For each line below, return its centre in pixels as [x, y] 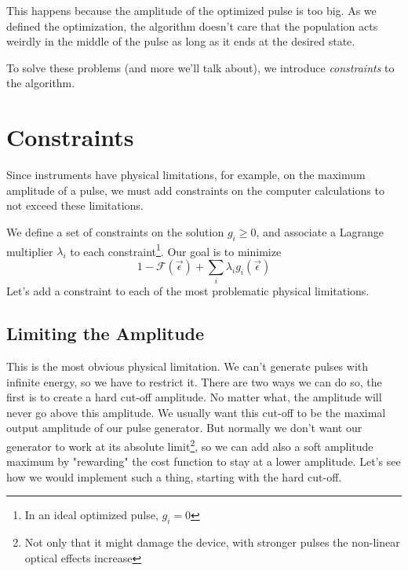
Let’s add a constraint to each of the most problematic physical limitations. [188, 291]
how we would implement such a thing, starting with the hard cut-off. [174, 476]
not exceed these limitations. [75, 205]
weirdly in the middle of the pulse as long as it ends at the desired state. [181, 41]
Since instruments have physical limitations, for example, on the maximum [186, 175]
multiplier [30, 251]
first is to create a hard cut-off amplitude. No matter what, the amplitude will [194, 397]
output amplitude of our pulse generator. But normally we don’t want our [184, 428]
